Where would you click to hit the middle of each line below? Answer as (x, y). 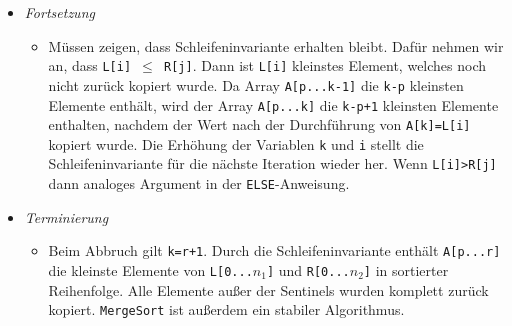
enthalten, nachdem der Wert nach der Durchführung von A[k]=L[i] (259, 124)
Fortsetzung (59, 12)
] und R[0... (308, 270)
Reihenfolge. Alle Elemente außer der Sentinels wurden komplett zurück (268, 289)
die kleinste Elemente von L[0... (150, 270)
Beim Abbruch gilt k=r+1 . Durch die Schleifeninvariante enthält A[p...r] (274, 250)
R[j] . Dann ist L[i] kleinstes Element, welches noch (325, 65)
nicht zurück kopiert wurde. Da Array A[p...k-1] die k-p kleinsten (256, 84)
